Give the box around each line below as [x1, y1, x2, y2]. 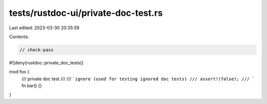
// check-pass [19, 47, 54, 52]
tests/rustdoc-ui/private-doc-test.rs [9, 7, 163, 18]
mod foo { [9, 69, 30, 75]
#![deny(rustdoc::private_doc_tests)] [9, 59, 84, 65]
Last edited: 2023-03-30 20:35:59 [9, 25, 80, 31]
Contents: [9, 34, 29, 40]
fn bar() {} [21, 83, 42, 89]
